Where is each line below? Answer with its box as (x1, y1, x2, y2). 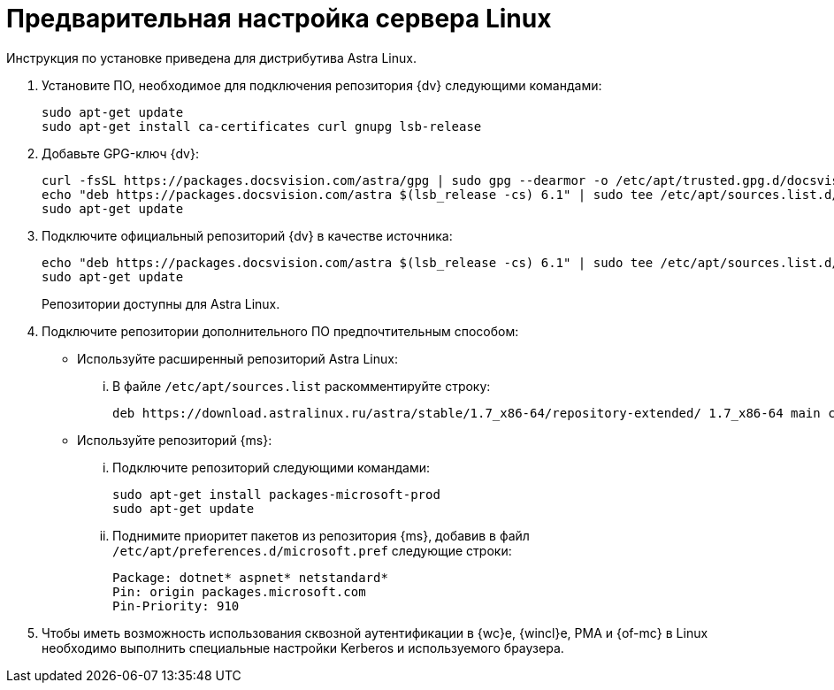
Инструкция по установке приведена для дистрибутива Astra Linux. (6, 50, 417, 65)
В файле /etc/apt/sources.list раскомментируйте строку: (112, 378, 491, 394)
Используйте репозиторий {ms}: (77, 432, 272, 448)
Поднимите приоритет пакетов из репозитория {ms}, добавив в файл (112, 527, 530, 543)
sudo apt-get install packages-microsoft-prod (112, 487, 440, 502)
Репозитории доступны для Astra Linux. (42, 295, 280, 311)
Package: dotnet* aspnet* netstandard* (112, 570, 388, 585)
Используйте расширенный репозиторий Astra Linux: (77, 350, 398, 366)
